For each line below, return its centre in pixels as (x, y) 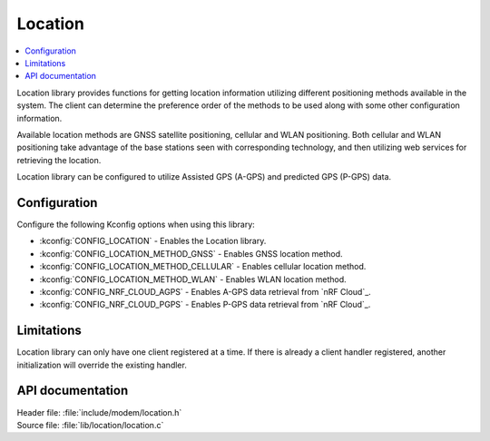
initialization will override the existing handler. (102, 365)
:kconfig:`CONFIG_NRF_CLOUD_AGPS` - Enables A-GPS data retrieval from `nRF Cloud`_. (205, 291)
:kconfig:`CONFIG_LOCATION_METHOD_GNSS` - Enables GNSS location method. (191, 253)
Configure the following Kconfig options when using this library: (136, 224)
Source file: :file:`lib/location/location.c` (90, 425)
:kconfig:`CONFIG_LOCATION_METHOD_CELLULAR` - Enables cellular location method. (203, 267)
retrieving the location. (59, 160)
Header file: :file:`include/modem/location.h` (99, 412)
